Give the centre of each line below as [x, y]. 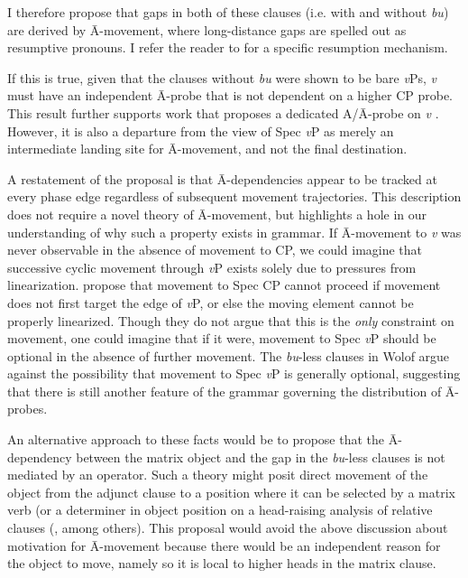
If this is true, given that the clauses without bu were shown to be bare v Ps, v [222, 77]
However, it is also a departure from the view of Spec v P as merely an [201, 131]
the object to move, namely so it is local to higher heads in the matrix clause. [222, 563]
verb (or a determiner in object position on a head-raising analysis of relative [220, 510]
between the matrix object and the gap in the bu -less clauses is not [261, 457]
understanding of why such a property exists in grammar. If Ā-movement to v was [234, 232]
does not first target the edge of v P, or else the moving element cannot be [211, 302]
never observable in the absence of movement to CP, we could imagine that [215, 250]
